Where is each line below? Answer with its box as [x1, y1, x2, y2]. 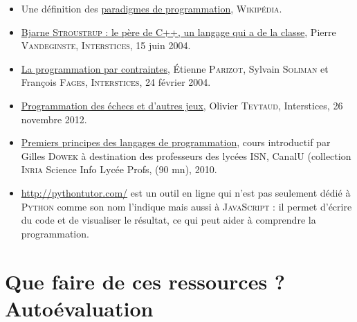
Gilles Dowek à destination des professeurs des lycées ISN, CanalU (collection [21, 148, 351, 163]
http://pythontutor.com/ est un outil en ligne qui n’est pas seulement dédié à [21, 185, 351, 199]
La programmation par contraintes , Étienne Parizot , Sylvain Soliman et [21, 61, 329, 75]
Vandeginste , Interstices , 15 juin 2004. [21, 38, 191, 53]
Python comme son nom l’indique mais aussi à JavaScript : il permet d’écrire [21, 199, 352, 213]
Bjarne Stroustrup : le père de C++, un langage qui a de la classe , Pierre [21, 24, 336, 39]
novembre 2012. [21, 111, 87, 126]
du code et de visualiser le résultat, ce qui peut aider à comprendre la [21, 213, 316, 227]
